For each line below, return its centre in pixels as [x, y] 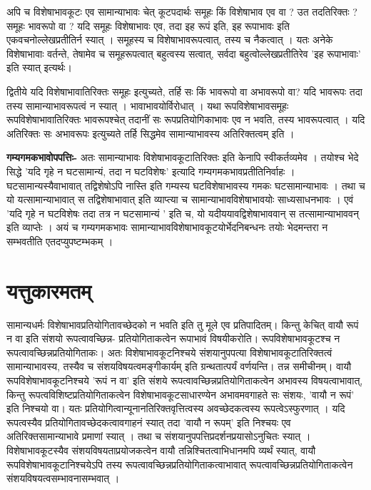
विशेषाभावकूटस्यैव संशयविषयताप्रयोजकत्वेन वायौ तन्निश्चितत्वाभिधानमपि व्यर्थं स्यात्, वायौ [161, 450]
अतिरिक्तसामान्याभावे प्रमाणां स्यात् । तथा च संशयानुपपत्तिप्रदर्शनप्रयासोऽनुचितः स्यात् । [159, 436]
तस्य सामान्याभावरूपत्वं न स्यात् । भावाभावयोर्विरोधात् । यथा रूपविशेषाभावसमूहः [148, 105]
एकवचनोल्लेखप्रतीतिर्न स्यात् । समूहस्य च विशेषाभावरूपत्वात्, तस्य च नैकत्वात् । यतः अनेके [170, 40]
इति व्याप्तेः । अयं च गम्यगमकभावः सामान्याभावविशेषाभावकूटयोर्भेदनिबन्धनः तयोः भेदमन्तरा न [167, 227]
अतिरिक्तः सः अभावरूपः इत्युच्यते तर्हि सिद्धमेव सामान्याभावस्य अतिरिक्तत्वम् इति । [151, 133]
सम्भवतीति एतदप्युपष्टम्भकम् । [60, 241]
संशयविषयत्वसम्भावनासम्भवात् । [63, 478]
